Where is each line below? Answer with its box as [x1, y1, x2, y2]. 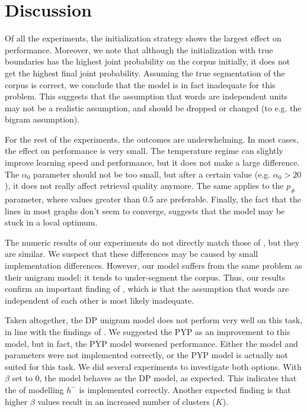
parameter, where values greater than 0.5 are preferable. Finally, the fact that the [5, 193, 301, 205]
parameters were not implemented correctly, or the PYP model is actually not [5, 349, 288, 361]
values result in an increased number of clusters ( [37, 395, 216, 407]
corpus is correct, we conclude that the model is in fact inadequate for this [5, 78, 276, 91]
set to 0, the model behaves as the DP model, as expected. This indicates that [12, 372, 297, 384]
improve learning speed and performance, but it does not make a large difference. [5, 156, 300, 169]
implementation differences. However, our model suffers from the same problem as [5, 259, 302, 272]
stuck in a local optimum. [5, 216, 98, 228]
